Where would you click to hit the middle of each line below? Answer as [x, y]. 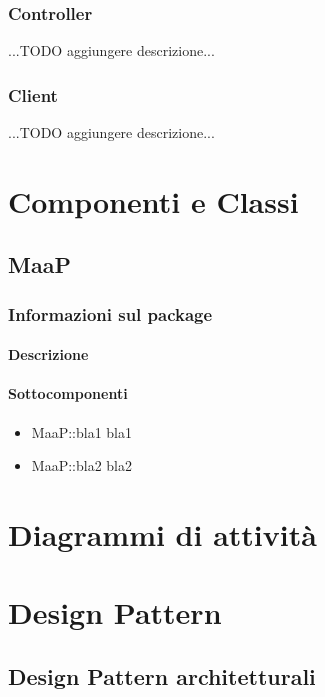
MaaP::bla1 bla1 [81, 431]
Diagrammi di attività [162, 533]
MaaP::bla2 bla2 [81, 465]
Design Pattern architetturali [162, 675]
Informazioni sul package [110, 313]
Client [33, 94]
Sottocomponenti [68, 393]
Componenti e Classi [153, 200]
